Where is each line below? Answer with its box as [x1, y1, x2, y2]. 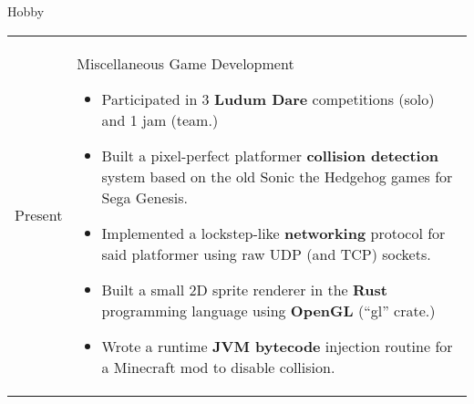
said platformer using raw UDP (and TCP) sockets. [101, 243, 431, 264]
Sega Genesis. [101, 186, 189, 208]
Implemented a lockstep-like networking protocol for [101, 222, 446, 243]
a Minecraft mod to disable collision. [101, 356, 335, 378]
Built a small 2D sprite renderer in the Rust [101, 278, 387, 300]
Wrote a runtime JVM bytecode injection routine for [101, 335, 453, 357]
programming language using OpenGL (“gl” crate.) [101, 299, 436, 321]
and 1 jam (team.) [101, 109, 219, 130]
